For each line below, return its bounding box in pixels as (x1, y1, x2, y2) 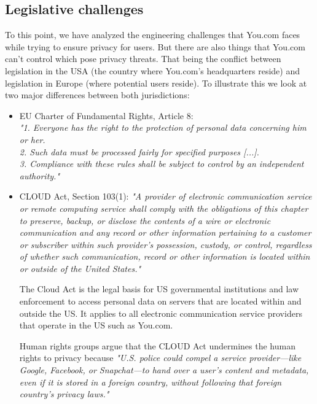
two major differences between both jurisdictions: (5, 88, 190, 101)
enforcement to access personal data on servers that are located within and (19, 295, 302, 308)
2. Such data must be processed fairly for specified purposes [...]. (19, 145, 259, 158)
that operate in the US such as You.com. (19, 319, 173, 332)
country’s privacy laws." (19, 387, 109, 400)
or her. (19, 133, 45, 146)
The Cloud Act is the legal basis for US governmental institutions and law (19, 282, 299, 295)
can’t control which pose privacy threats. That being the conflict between (5, 52, 281, 65)
